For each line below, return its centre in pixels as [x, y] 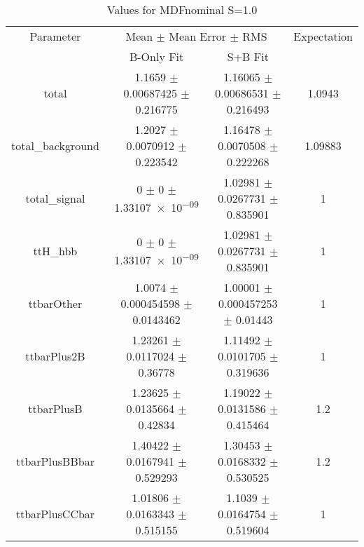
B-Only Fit [156, 56]
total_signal [55, 198]
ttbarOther [55, 303]
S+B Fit [248, 56]
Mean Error [198, 36]
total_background [55, 146]
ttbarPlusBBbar [55, 461]
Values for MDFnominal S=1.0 [182, 9]
